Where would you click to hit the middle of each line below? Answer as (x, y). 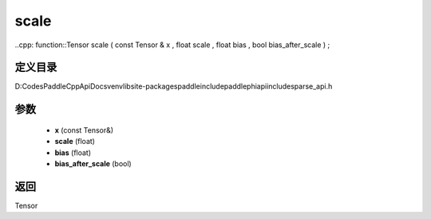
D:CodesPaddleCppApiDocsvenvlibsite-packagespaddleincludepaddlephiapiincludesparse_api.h (174, 86)
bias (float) (73, 153)
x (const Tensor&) (84, 130)
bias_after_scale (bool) (93, 164)
